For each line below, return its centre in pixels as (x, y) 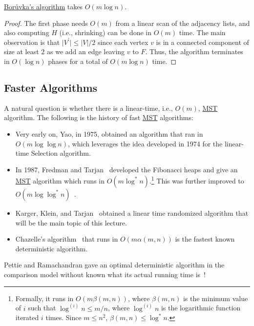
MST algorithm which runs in (60, 180)
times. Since (63, 317)
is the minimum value (215, 298)
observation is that (32, 42)
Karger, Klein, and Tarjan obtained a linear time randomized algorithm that (132, 213)
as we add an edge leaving (86, 51)
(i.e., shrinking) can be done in (105, 32)
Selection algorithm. (61, 153)
